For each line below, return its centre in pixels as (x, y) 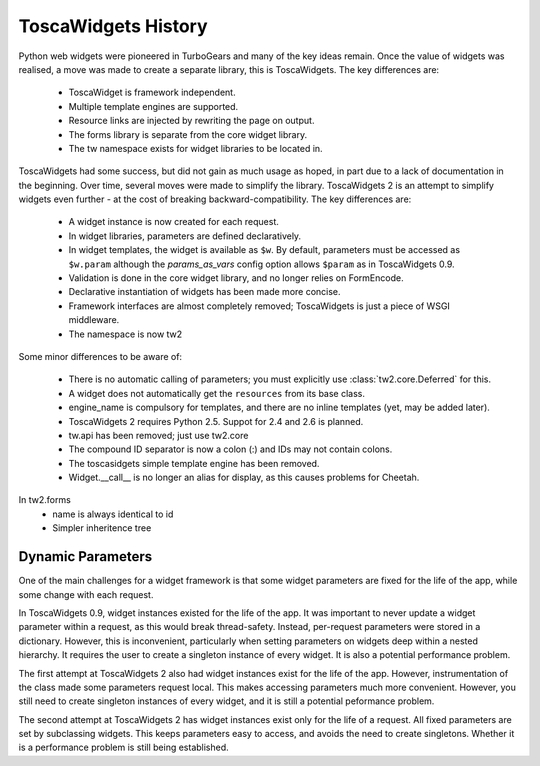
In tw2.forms (45, 500)
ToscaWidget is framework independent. (152, 92)
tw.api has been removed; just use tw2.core (158, 435)
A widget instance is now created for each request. (174, 222)
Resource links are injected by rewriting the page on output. (191, 121)
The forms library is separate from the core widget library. (188, 134)
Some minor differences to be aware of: (100, 356)
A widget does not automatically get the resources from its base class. (216, 393)
